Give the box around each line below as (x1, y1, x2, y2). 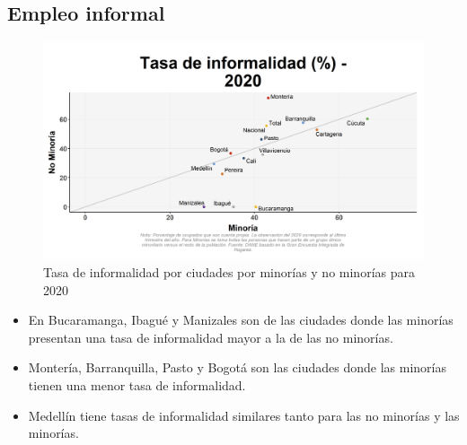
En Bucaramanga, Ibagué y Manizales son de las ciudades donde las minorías (28, 310, 454, 329)
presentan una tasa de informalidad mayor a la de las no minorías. (28, 327, 393, 346)
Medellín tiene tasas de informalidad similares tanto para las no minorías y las (28, 406, 460, 424)
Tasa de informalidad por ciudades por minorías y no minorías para (43, 263, 415, 282)
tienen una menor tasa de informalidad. (28, 375, 246, 394)
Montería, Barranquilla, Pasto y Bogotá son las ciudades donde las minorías (28, 358, 446, 377)
